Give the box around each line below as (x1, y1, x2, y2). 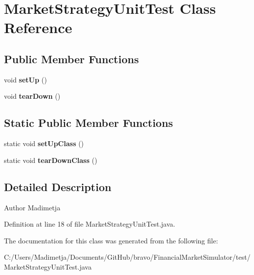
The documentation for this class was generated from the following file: (4, 235, 218, 245)
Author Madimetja (4, 202, 61, 212)
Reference (4, 17, 72, 38)
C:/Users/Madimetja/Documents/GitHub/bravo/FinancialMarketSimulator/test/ (4, 252, 251, 262)
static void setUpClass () (4, 138, 84, 149)
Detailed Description (4, 179, 112, 194)
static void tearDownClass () (4, 155, 97, 165)
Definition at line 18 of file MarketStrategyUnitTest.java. (4, 219, 175, 229)
